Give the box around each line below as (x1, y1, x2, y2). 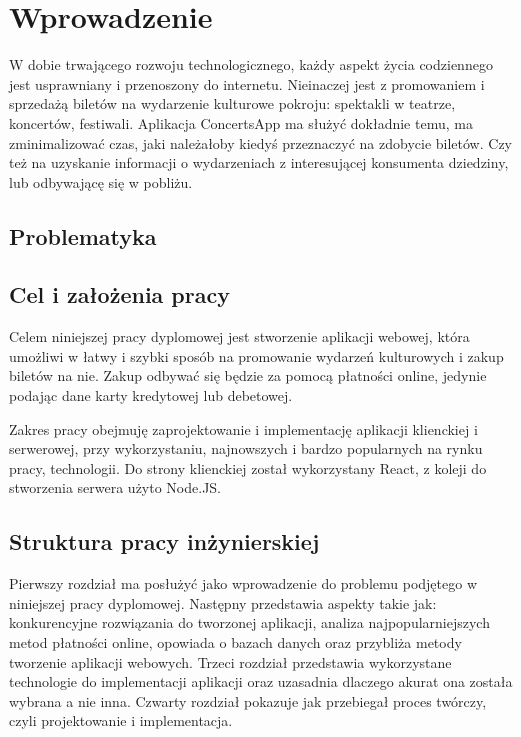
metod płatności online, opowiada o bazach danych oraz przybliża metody (9, 632, 462, 652)
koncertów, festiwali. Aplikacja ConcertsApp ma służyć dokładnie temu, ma (9, 112, 473, 133)
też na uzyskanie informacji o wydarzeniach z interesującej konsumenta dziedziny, (9, 152, 509, 173)
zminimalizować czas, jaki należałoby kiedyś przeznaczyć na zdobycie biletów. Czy (9, 132, 512, 153)
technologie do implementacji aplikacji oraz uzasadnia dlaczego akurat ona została (9, 671, 513, 692)
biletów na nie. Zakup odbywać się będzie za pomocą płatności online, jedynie (9, 365, 487, 386)
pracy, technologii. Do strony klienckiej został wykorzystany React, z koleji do (9, 457, 487, 478)
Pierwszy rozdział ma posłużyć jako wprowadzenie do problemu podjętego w (9, 573, 478, 594)
